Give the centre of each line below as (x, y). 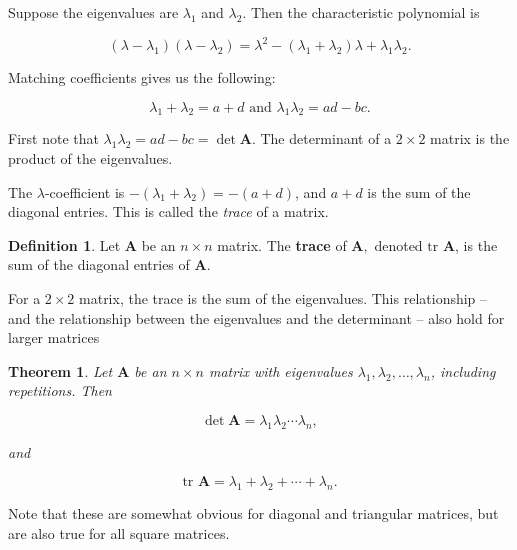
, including (463, 370)
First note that (53, 138)
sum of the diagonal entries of (99, 264)
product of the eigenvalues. (90, 158)
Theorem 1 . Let (60, 370)
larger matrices (54, 337)
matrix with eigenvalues (280, 370)
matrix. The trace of (282, 244)
